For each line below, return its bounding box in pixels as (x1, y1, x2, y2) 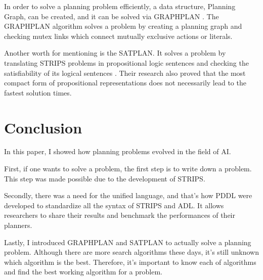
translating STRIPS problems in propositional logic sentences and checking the (4, 57, 249, 68)
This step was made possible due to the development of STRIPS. (4, 173, 205, 183)
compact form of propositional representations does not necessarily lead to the (4, 77, 246, 88)
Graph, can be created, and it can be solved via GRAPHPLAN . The (4, 11, 219, 21)
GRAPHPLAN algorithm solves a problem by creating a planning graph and (4, 21, 242, 31)
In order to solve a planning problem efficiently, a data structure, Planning (4, 1, 236, 11)
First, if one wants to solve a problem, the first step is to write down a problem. (4, 163, 252, 174)
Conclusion (4, 117, 82, 137)
